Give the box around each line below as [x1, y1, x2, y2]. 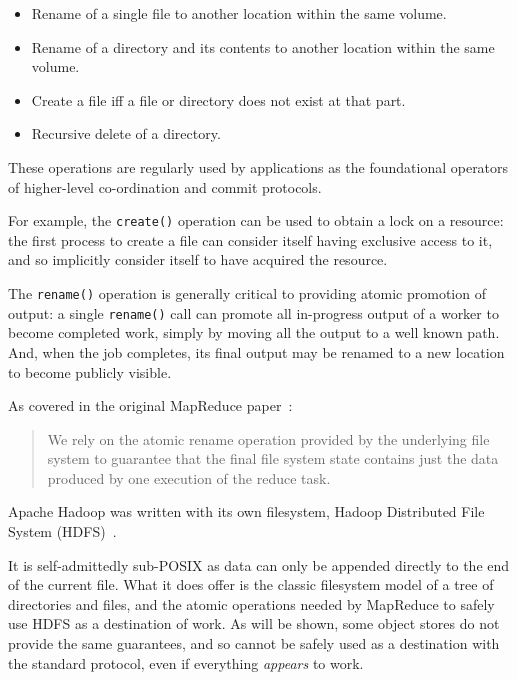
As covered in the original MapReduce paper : [8, 395, 293, 416]
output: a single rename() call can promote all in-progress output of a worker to [8, 302, 499, 323]
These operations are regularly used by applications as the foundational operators [8, 156, 509, 177]
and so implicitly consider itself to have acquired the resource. [8, 249, 388, 270]
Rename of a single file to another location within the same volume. [31, 3, 447, 23]
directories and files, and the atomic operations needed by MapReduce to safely [8, 593, 495, 614]
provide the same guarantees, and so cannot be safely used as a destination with [8, 633, 500, 654]
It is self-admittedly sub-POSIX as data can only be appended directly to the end [8, 554, 510, 575]
